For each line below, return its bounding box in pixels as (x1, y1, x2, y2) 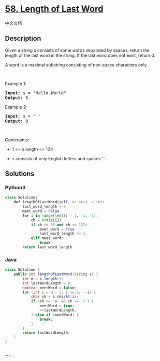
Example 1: (5, 81, 27, 86)
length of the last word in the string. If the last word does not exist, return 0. (5, 52, 156, 58)
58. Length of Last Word (5, 3, 103, 15)
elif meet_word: (30, 236, 64, 241)
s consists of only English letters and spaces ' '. (12, 155, 107, 161)
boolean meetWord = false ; (22, 285, 77, 290)
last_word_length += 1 (39, 231, 86, 236)
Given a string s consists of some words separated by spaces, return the (5, 47, 150, 53)
